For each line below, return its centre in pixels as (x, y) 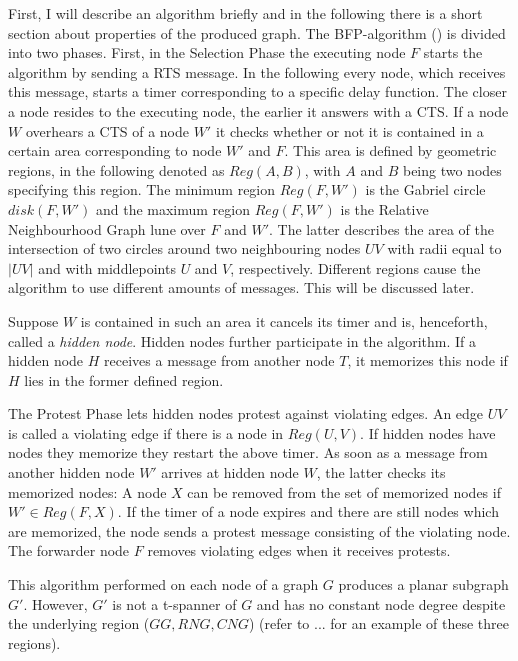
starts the (453, 52)
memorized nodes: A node (87, 491)
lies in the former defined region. (124, 379)
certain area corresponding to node (115, 150)
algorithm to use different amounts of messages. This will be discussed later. (241, 287)
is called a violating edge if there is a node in (146, 432)
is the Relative (384, 208)
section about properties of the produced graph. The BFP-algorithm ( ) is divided (257, 32)
